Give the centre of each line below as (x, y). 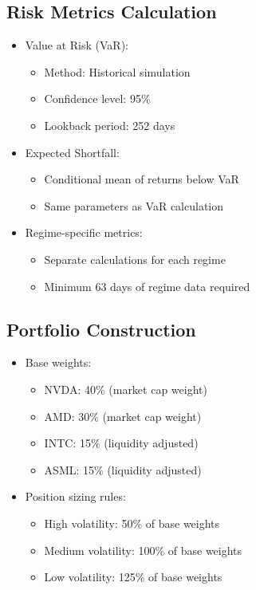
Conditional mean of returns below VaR (142, 179)
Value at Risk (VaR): (77, 45)
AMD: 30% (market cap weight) (123, 416)
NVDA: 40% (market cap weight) (126, 389)
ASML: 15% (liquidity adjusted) (123, 469)
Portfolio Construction (101, 329)
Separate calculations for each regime (135, 259)
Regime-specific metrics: (84, 232)
